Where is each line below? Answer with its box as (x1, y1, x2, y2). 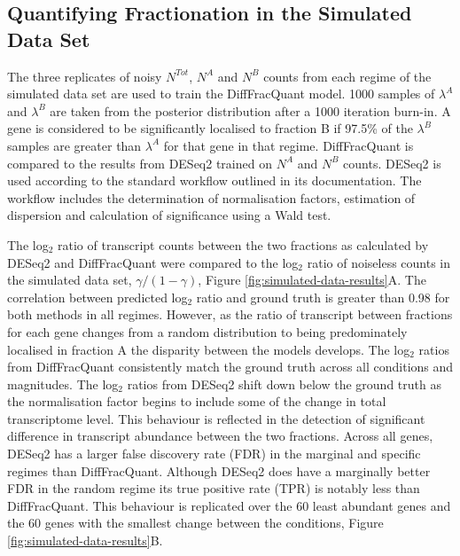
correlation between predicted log (7, 287, 188, 306)
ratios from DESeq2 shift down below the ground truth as (127, 374, 441, 393)
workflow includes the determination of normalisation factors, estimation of (7, 188, 416, 207)
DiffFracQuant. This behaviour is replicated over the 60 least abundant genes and (7, 496, 451, 514)
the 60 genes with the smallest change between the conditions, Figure (7, 513, 384, 532)
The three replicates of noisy (7, 67, 162, 85)
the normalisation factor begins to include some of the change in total (7, 392, 386, 411)
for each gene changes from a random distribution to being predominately (7, 322, 408, 341)
